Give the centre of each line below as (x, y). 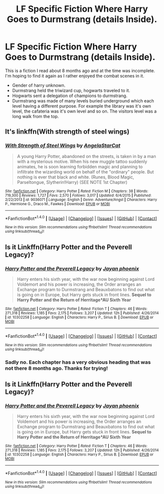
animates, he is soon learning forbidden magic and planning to (80, 166)
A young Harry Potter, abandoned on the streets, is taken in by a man (86, 156)
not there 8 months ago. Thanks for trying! (57, 368)
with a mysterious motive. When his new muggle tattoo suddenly (82, 161)
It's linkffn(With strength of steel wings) (67, 132)
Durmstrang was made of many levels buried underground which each (83, 100)
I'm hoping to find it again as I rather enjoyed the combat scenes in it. (75, 76)
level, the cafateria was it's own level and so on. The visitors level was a (84, 111)
